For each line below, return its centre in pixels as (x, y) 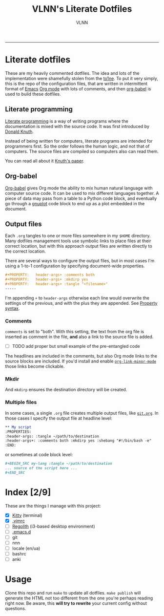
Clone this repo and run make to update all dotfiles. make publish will (73, 593)
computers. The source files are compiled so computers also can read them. (82, 151)
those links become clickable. (35, 366)
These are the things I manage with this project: (53, 506)
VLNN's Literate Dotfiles (82, 9)
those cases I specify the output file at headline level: (59, 418)
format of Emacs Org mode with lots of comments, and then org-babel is (78, 88)
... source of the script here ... (41, 468)
